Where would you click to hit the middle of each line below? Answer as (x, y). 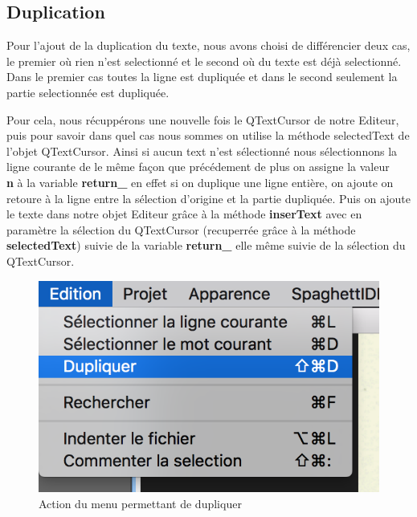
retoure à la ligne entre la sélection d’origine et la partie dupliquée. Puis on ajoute (209, 198)
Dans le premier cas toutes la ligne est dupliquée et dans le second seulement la (202, 77)
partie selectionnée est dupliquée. (88, 92)
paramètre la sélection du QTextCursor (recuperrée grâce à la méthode (181, 229)
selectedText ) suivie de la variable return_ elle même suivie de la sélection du (206, 245)
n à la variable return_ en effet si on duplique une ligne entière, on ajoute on (200, 182)
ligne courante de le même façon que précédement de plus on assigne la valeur (198, 167)
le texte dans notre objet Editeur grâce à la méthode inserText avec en (184, 214)
